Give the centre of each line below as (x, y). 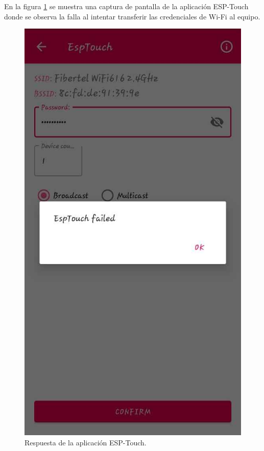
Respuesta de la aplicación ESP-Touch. (86, 442)
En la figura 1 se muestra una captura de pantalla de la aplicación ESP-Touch (126, 6)
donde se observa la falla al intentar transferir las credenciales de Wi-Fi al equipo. (132, 16)
